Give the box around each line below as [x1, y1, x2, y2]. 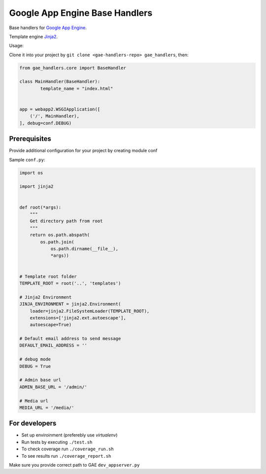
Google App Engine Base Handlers [9, 7, 153, 18]
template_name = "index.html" [40, 85, 113, 91]
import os [19, 170, 43, 175]
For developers [9, 419, 57, 428]
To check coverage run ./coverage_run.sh [21, 446, 114, 452]
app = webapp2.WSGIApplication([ [19, 107, 100, 112]
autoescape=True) [30, 322, 72, 328]
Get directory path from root [30, 218, 103, 224]
